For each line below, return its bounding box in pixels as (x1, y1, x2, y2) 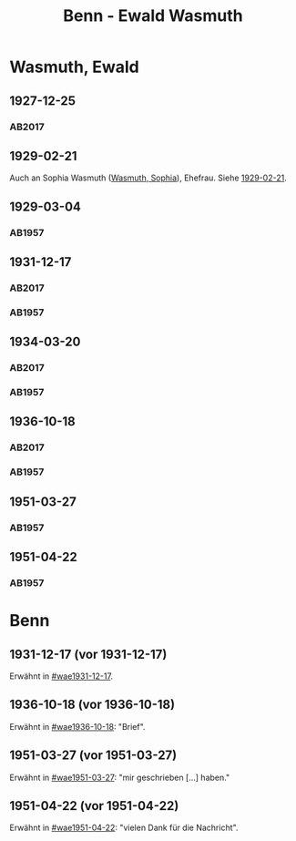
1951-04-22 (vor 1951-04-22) (9, 798, 179, 814)
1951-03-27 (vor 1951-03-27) (9, 748, 178, 764)
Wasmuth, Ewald (9, 56, 139, 77)
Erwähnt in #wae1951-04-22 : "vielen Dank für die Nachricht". (9, 822, 239, 834)
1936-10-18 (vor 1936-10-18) (9, 697, 176, 713)
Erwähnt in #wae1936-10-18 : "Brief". (9, 721, 146, 732)
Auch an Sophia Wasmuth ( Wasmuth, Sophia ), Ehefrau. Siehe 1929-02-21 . (9, 172, 287, 183)
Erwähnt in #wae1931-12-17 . (9, 671, 114, 682)
